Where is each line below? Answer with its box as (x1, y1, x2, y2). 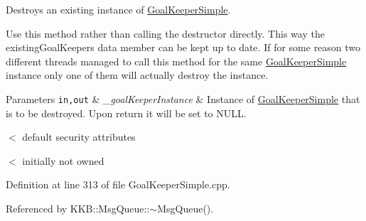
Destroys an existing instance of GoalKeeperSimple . (6, 2, 231, 16)
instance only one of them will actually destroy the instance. (6, 68, 269, 82)
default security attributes (22, 129, 136, 144)
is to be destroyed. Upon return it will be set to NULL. (6, 105, 247, 120)
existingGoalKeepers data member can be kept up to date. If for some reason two (6, 40, 361, 55)
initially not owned (22, 153, 104, 168)
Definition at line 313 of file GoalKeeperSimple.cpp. (6, 177, 230, 192)
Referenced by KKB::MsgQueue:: (6, 201, 150, 215)
